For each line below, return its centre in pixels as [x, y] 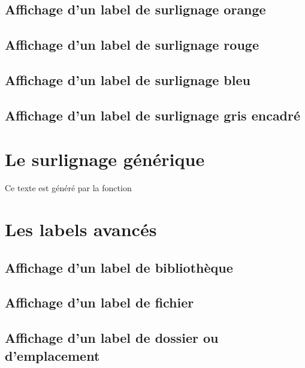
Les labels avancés [81, 229]
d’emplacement [52, 355]
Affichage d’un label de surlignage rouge [132, 45]
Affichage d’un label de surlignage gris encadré [153, 115]
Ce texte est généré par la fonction [68, 188]
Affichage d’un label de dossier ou [112, 338]
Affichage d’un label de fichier [99, 302]
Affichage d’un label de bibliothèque [119, 267]
